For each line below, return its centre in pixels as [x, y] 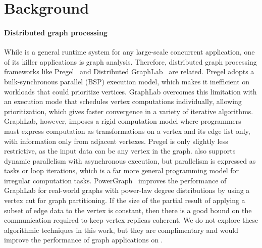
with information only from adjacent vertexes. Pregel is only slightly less [116, 141]
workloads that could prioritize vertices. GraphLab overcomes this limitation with [130, 91]
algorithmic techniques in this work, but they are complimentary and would [121, 230]
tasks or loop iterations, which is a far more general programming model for [121, 170]
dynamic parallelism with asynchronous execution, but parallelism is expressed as [130, 160]
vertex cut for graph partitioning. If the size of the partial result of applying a [125, 200]
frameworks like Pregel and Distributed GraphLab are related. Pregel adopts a [129, 71]
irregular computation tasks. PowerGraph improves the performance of [115, 180]
